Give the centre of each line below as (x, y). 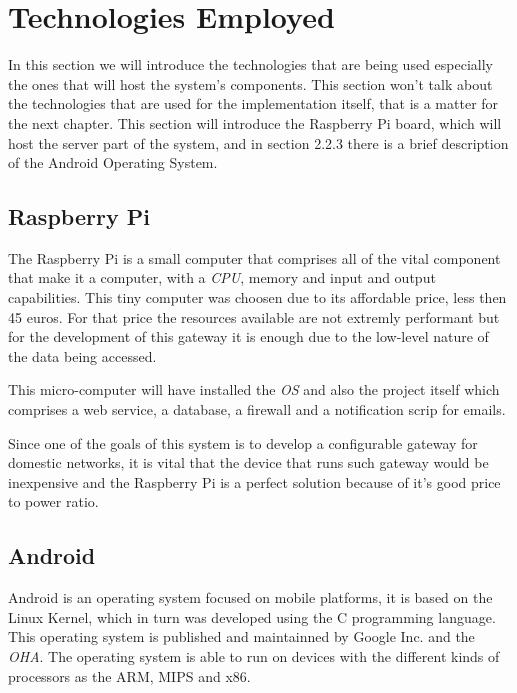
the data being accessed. (82, 355)
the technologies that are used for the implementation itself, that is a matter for (253, 103)
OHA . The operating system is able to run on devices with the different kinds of (254, 656)
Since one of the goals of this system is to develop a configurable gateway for (243, 442)
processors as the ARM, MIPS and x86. (129, 675)
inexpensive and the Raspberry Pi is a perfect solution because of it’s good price (254, 481)
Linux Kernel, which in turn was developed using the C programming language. (252, 616)
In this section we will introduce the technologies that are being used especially (250, 64)
